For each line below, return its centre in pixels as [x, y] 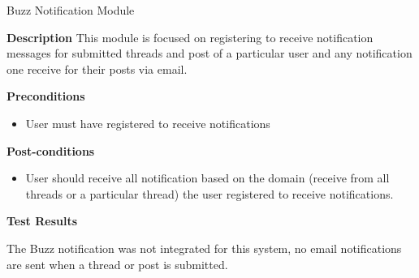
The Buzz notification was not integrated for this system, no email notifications [204, 248]
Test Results [42, 221]
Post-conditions [51, 150]
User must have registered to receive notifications [148, 123]
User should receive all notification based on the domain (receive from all [207, 178]
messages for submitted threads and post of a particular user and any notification [209, 53]
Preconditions [46, 96]
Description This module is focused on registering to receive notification [190, 37]
